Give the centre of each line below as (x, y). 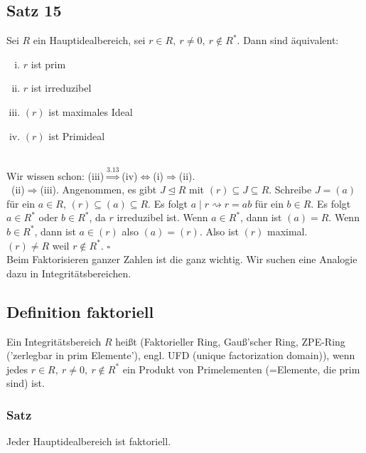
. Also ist (219, 231)
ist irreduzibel (61, 88)
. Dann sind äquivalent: (288, 40)
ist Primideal (77, 135)
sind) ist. (26, 383)
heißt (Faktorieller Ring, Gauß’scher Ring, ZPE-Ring (230, 341)
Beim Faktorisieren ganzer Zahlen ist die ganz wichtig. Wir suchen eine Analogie (182, 259)
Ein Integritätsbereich (54, 341)
